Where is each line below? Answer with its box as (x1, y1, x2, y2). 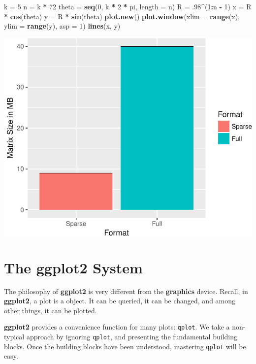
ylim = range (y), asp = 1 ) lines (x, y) (4, 21, 121, 31)
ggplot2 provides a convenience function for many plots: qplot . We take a (4, 322, 230, 332)
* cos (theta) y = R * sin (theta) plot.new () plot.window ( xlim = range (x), (4, 11, 240, 21)
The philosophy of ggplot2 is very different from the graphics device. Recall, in (4, 286, 248, 296)
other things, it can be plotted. (4, 305, 97, 315)
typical (4, 331, 25, 342)
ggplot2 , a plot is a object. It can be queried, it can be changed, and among (4, 296, 236, 306)
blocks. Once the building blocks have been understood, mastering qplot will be (4, 341, 246, 351)
